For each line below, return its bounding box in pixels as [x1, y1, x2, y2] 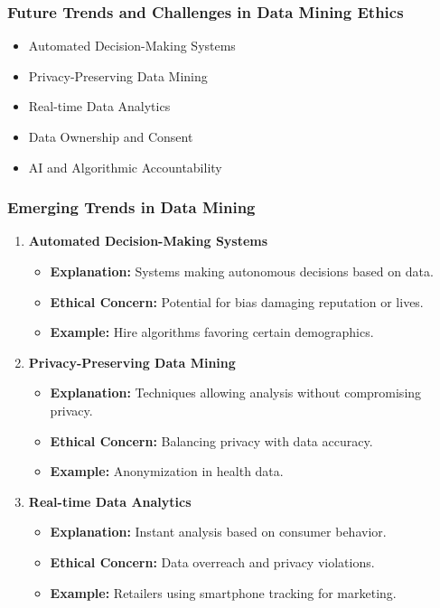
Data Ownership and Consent [28, 127, 193, 145]
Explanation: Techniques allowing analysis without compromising [50, 383, 422, 402]
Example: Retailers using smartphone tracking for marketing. [50, 583, 397, 602]
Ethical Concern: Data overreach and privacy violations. [50, 552, 375, 571]
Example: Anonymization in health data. [50, 462, 284, 481]
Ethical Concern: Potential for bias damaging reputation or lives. [50, 292, 424, 311]
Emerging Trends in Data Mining [7, 196, 256, 219]
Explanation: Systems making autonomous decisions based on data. [50, 262, 434, 280]
